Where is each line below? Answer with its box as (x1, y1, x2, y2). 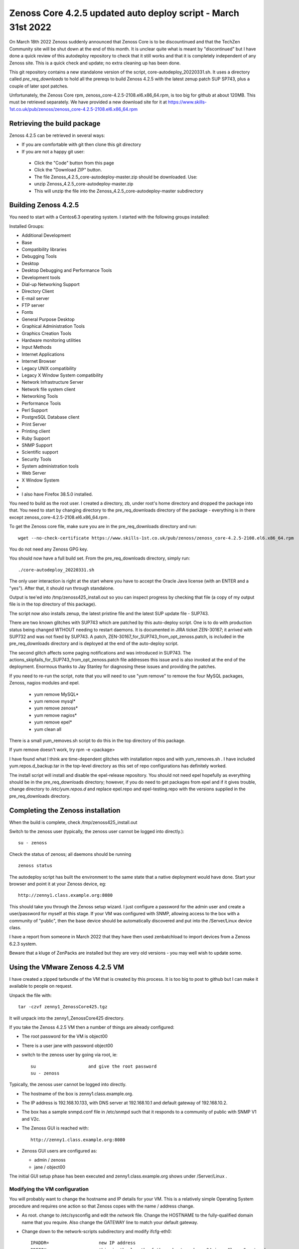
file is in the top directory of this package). (9, 601, 97, 607)
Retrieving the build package (9, 119, 101, 127)
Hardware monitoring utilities (21, 337, 81, 343)
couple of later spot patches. (9, 83, 69, 89)
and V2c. (21, 1116, 40, 1122)
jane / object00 (34, 1164, 66, 1170)
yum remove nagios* (34, 712, 77, 718)
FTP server (21, 302, 45, 308)
